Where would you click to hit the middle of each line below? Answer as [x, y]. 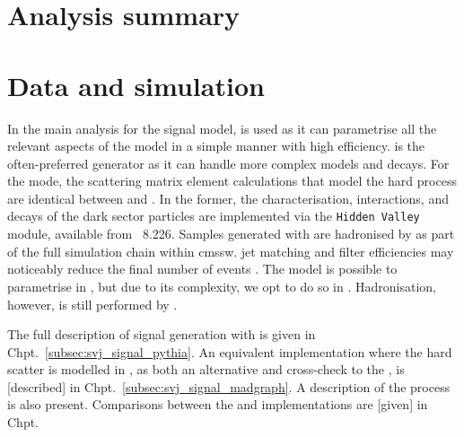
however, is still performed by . [92, 304]
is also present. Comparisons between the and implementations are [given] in [218, 404]
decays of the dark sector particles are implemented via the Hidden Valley [214, 216]
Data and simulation [136, 85]
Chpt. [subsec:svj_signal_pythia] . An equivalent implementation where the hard [230, 351]
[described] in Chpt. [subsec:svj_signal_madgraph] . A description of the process [229, 386]
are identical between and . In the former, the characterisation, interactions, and [228, 198]
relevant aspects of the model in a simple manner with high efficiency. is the [216, 146]
